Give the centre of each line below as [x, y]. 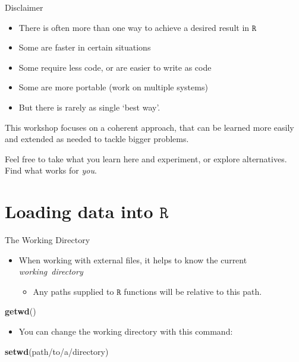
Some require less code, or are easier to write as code [115, 67]
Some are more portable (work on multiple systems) [113, 87]
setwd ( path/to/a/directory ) [57, 351]
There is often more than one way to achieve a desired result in [134, 27]
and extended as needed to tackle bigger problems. [97, 139]
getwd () [21, 311]
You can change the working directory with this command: [126, 331]
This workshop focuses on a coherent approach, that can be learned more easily [149, 127]
